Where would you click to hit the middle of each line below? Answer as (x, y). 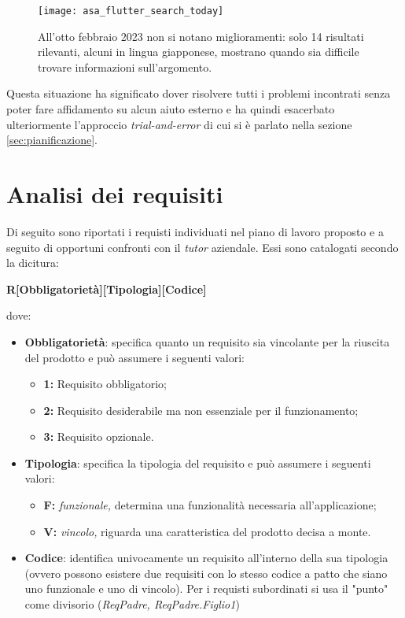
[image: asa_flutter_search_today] (131, 11)
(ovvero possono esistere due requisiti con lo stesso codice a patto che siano (206, 573)
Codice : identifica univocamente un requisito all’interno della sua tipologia (206, 558)
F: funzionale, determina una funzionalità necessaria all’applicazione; (210, 505)
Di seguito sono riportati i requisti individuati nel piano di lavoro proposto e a (195, 231)
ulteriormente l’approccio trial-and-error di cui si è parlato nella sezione (179, 124)
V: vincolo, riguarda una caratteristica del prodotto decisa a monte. (207, 531)
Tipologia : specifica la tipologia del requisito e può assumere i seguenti (198, 463)
